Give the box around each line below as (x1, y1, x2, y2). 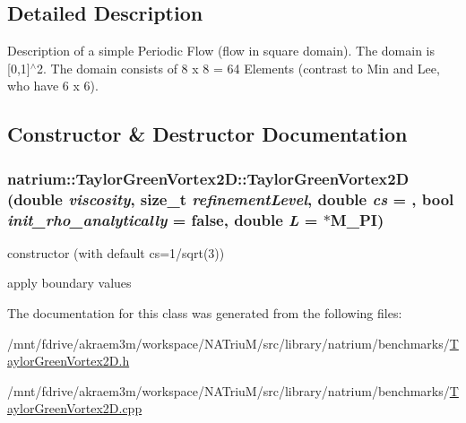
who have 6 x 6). (7, 76, 99, 95)
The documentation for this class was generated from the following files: (7, 304, 402, 323)
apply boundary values (7, 273, 132, 292)
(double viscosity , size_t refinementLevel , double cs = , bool (7, 187, 454, 210)
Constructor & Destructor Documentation (7, 120, 408, 148)
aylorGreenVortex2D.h (7, 351, 130, 370)
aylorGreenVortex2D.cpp (7, 399, 142, 418)
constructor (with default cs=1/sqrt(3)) (7, 243, 225, 262)
